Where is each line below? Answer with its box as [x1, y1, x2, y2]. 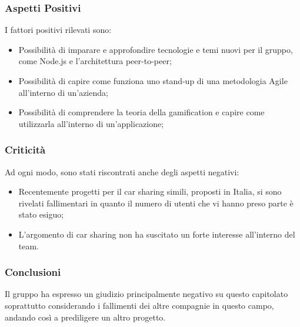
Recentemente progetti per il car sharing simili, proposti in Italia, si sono [18, 185, 282, 198]
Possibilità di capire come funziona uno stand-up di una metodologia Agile [18, 75, 288, 86]
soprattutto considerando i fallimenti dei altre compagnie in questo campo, [5, 299, 274, 311]
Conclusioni [5, 265, 61, 279]
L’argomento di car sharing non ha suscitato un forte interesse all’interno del [18, 228, 295, 240]
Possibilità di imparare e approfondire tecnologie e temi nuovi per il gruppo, [18, 43, 293, 55]
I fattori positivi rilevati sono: [5, 24, 112, 36]
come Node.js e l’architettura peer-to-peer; [18, 55, 172, 67]
